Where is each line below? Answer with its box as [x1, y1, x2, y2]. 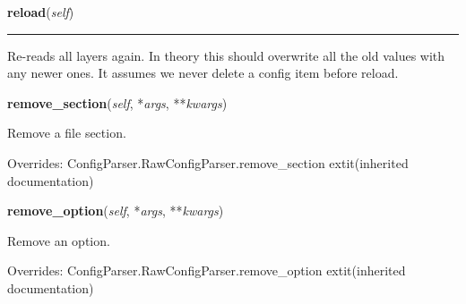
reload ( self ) [7, 3, 74, 21]
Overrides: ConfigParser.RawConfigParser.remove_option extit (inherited [7, 261, 406, 280]
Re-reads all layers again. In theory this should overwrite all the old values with [7, 46, 445, 64]
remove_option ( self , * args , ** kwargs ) [7, 201, 224, 220]
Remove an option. [7, 231, 110, 249]
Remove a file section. [7, 123, 126, 142]
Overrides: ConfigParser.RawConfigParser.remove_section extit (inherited [7, 153, 409, 172]
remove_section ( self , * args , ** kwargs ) [7, 93, 228, 112]
